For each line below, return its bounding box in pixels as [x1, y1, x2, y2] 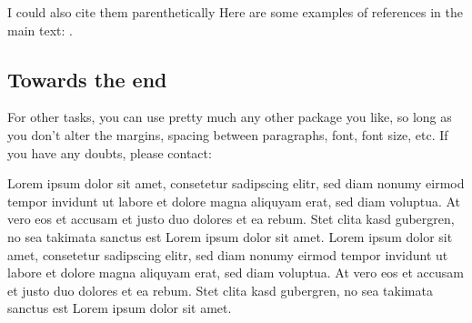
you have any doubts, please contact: [7, 143, 212, 162]
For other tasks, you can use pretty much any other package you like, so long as [7, 107, 452, 126]
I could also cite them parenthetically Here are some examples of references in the [7, 3, 463, 21]
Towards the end [7, 65, 167, 93]
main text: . [7, 20, 73, 39]
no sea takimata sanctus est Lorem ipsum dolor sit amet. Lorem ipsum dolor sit [7, 227, 453, 246]
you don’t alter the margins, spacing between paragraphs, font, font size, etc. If [7, 125, 448, 144]
